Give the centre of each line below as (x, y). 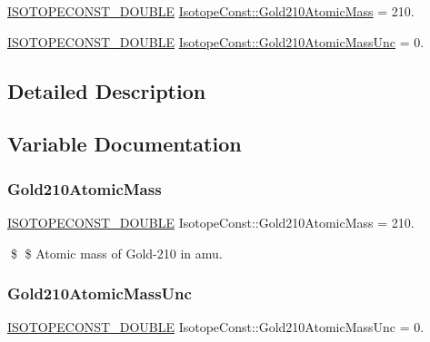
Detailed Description (107, 90)
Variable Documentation (125, 144)
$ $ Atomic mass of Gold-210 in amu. (116, 253)
